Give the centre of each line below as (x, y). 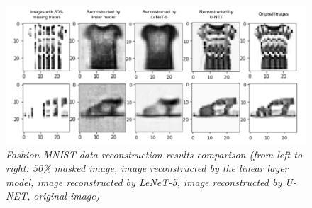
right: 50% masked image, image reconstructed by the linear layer (147, 168)
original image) (67, 196)
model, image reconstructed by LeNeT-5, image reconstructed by (144, 181)
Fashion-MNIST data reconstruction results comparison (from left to (154, 154)
